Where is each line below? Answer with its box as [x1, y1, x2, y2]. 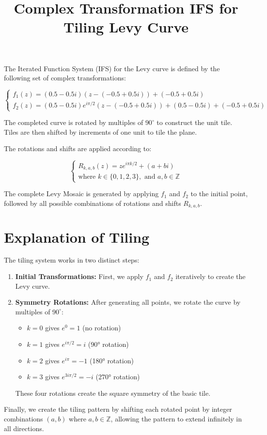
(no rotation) [82, 323, 121, 333]
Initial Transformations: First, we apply [15, 271, 143, 281]
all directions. [4, 423, 44, 433]
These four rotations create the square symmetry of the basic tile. [15, 388, 211, 398]
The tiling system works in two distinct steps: [4, 255, 140, 265]
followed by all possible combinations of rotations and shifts [4, 198, 181, 208]
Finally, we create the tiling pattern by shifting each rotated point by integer [4, 404, 232, 414]
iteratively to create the [175, 271, 246, 281]
